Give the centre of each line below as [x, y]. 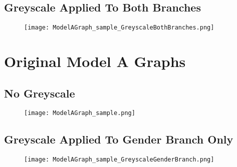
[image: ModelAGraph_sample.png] [80, 113]
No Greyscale [40, 93]
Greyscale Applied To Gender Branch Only [119, 139]
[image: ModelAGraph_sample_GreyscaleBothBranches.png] [119, 28]
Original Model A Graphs [95, 61]
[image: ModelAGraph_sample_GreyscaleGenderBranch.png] [119, 160]
